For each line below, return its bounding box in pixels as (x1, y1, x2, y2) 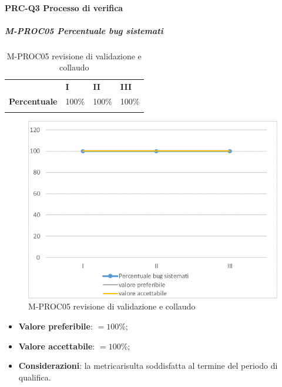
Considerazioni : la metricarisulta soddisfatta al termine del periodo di (18, 359, 278, 372)
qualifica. (18, 371, 51, 383)
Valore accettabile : (18, 339, 95, 352)
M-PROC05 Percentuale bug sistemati (5, 24, 163, 36)
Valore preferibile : (18, 319, 93, 332)
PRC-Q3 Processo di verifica (5, 1, 123, 14)
